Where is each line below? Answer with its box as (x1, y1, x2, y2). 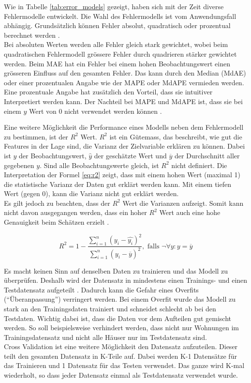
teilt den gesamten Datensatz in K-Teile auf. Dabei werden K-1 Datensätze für (4, 351, 237, 361)
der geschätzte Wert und (94, 150, 167, 160)
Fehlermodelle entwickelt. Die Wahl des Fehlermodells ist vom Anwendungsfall (4, 11, 236, 21)
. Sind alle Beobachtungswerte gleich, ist (40, 160, 159, 170)
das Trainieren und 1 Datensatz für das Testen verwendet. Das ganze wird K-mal (4, 360, 245, 370)
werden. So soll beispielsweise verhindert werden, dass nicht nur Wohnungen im (4, 322, 239, 333)
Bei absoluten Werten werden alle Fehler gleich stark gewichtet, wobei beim (4, 39, 228, 49)
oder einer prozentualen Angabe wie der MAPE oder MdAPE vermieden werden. (4, 77, 244, 87)
